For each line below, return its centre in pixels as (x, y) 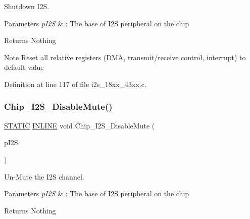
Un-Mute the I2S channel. (44, 176)
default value (24, 67)
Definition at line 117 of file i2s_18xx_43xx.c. (75, 84)
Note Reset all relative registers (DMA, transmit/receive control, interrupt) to (125, 57)
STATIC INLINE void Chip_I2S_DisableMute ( (80, 125)
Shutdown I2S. (27, 6)
